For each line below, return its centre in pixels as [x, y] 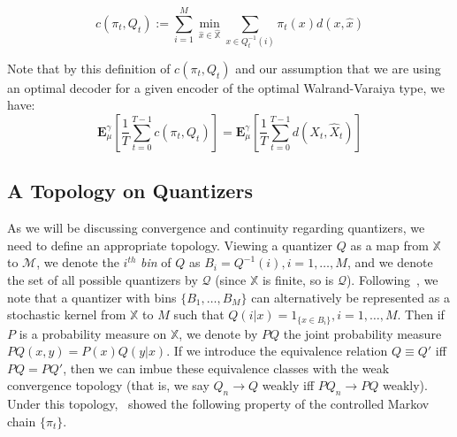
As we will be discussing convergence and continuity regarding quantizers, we [216, 228]
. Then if [421, 314]
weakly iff [288, 385]
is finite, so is [298, 279]
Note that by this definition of [89, 68]
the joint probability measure [362, 333]
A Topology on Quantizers [130, 191]
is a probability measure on [93, 333]
